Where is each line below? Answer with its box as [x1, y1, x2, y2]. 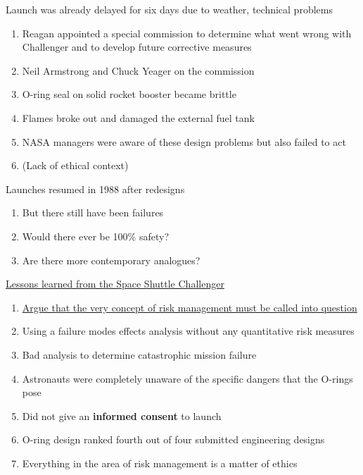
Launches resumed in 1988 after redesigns [6, 181, 185, 196]
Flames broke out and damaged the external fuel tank [22, 110, 255, 125]
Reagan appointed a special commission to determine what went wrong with [22, 25, 352, 40]
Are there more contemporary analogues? [22, 252, 200, 267]
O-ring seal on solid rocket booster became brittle [22, 87, 236, 101]
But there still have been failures [22, 205, 164, 220]
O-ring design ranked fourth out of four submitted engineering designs [22, 432, 325, 447]
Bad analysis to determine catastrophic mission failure [22, 347, 257, 362]
